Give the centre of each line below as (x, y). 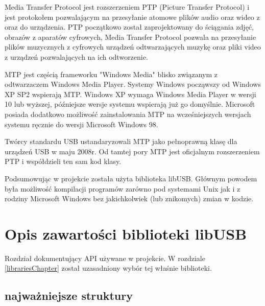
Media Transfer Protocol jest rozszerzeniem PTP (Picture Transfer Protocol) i (127, 7)
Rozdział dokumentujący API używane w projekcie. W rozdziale (105, 258)
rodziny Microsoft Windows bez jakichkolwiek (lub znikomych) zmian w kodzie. (129, 198)
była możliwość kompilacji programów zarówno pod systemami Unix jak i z (123, 188)
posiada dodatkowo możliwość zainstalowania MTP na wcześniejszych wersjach (128, 114)
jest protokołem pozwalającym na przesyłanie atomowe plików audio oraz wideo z (132, 17)
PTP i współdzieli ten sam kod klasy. (63, 161)
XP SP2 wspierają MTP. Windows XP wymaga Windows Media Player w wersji (130, 94)
